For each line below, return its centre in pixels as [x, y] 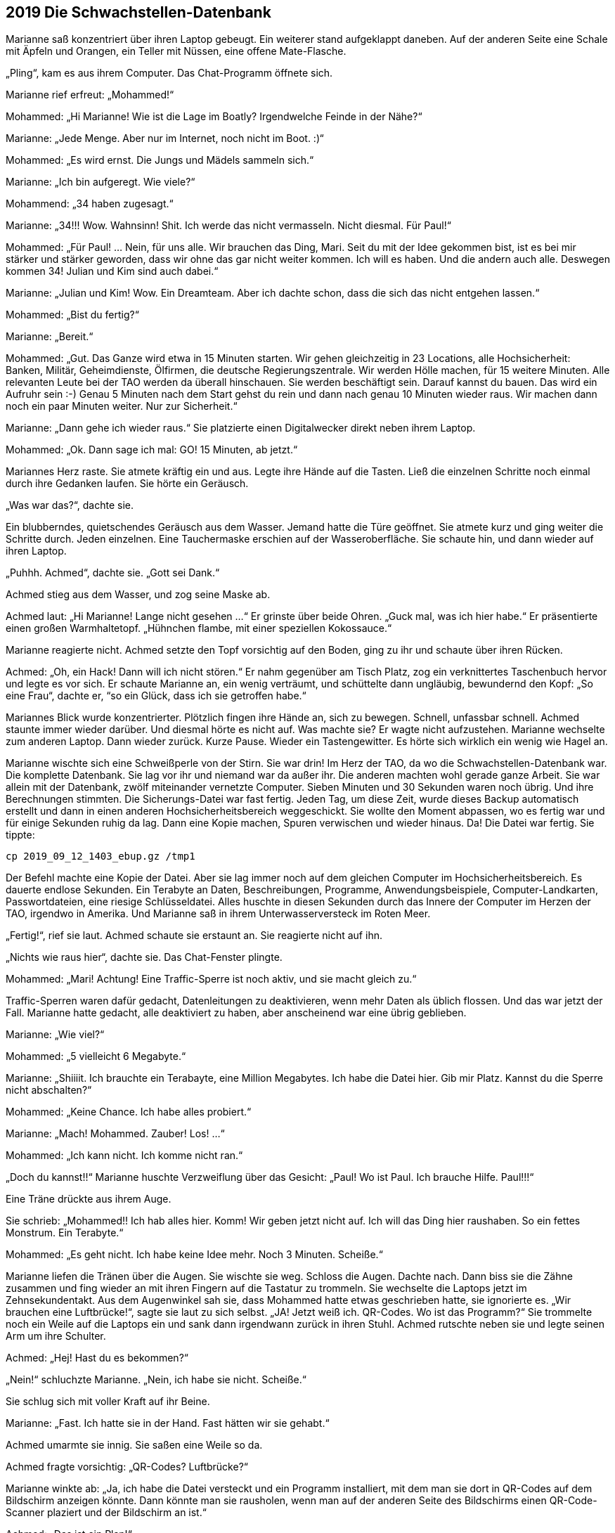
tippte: [20, 835]
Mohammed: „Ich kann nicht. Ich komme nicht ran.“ [124, 1156]
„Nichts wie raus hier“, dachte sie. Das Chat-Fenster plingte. [144, 957]
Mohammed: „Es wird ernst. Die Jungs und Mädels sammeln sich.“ [160, 160]
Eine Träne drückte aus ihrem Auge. [89, 1199]
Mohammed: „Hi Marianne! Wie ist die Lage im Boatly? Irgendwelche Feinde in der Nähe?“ [214, 117]
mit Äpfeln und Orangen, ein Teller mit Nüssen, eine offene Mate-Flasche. [176, 51]
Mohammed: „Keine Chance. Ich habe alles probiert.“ [129, 1112]
